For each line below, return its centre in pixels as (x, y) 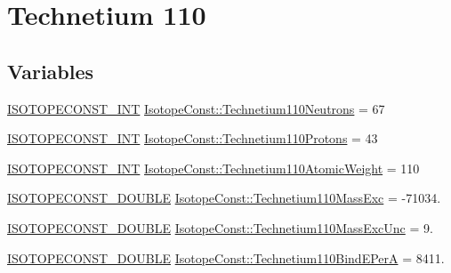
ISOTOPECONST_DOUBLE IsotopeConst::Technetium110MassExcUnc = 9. (220, 227)
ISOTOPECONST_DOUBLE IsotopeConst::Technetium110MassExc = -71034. (224, 198)
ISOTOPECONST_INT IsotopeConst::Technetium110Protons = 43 (193, 138)
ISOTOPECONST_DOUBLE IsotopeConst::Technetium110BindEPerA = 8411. (226, 257)
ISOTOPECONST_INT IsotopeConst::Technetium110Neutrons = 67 (196, 108)
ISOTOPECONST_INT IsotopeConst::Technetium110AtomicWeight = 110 (213, 168)
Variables (51, 71)
